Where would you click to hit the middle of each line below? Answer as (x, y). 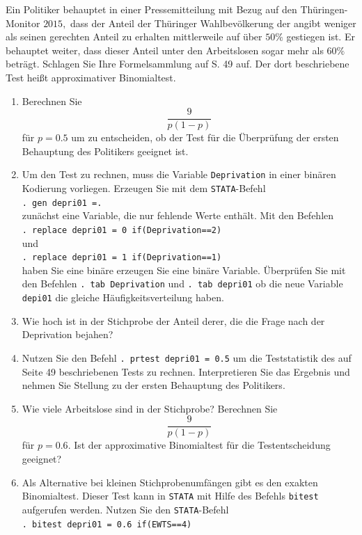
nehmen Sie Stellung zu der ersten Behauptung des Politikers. (154, 385)
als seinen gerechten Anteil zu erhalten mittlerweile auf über (134, 37)
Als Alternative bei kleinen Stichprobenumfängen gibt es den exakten (170, 482)
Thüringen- (324, 9)
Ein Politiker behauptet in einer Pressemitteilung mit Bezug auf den (151, 9)
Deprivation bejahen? (68, 334)
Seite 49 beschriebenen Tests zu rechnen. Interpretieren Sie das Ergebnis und (186, 371)
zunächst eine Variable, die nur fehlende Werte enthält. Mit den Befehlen (178, 215)
